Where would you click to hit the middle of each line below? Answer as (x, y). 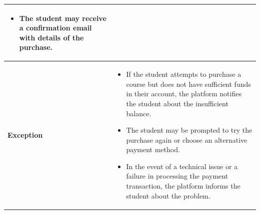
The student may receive (63, 18)
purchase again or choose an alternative (187, 139)
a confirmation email (55, 28)
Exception (25, 134)
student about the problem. (168, 195)
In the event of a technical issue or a (182, 166)
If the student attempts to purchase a (184, 74)
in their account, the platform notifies (184, 94)
